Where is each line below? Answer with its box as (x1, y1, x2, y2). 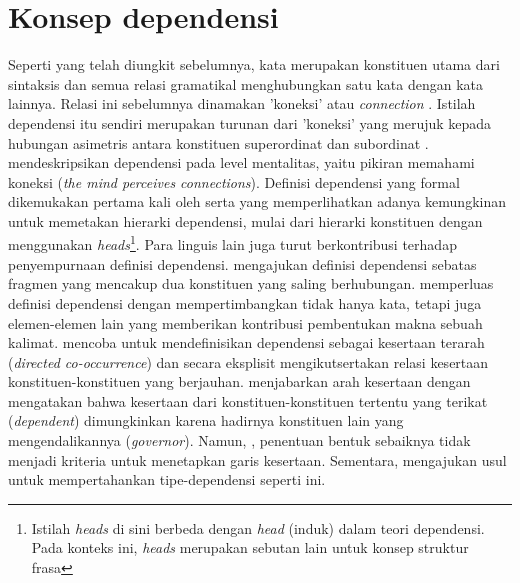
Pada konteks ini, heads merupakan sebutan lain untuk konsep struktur (31, 537, 469, 558)
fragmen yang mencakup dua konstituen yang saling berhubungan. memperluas (8, 273, 494, 294)
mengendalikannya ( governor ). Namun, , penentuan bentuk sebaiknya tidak (8, 430, 471, 451)
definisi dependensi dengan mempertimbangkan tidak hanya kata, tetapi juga (8, 292, 482, 313)
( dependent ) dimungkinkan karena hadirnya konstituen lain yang (8, 410, 404, 431)
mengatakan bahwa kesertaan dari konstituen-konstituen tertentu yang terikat (8, 390, 488, 411)
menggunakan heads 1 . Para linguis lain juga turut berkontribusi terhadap (8, 231, 457, 255)
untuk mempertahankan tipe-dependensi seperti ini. (8, 469, 326, 490)
